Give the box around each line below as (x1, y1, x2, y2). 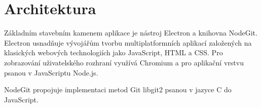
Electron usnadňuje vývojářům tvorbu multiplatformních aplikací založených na (4, 37, 252, 48)
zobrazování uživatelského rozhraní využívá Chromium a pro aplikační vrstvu (4, 57, 244, 67)
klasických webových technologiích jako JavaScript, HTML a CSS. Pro (4, 47, 223, 58)
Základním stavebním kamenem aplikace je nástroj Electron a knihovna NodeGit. (4, 27, 257, 38)
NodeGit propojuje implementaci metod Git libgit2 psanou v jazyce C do (4, 84, 232, 95)
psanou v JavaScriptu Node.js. (4, 67, 98, 78)
